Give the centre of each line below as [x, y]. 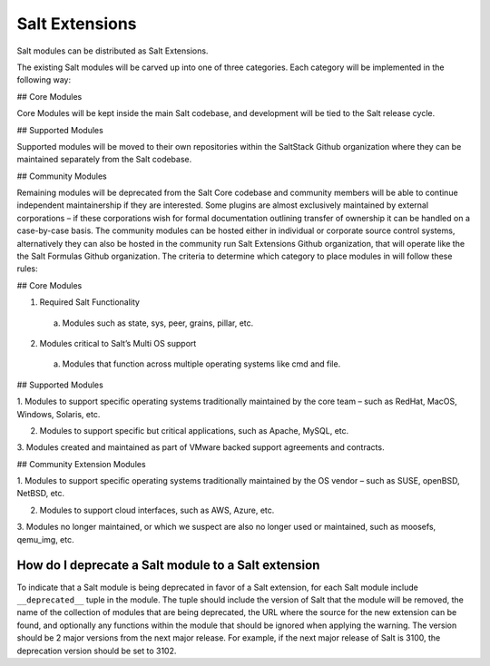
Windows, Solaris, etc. [59, 414]
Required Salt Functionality [90, 302]
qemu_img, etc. [45, 539]
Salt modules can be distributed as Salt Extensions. [113, 51]
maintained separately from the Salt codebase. [104, 160]
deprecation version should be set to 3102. [97, 651]
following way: [44, 80]
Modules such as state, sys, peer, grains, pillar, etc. [158, 323]
